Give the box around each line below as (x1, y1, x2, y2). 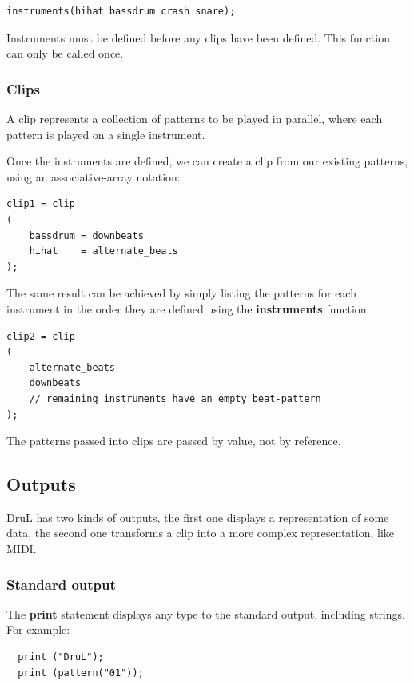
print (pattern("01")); (18, 667, 144, 679)
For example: (6, 621, 70, 638)
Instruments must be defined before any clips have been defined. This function (6, 29, 390, 46)
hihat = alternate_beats (29, 245, 178, 257)
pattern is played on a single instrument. (6, 125, 205, 142)
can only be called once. (6, 45, 124, 62)
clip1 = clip (6, 198, 75, 210)
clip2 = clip (6, 330, 75, 342)
